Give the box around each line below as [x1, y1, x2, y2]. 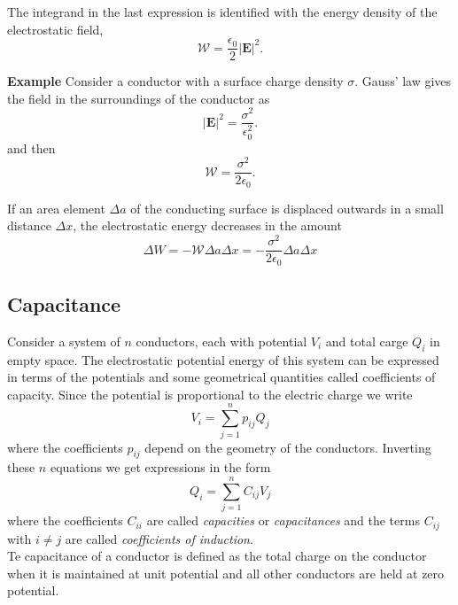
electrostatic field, [7, 19, 104, 38]
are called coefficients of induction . [65, 529, 253, 547]
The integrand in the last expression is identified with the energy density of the [7, 3, 438, 20]
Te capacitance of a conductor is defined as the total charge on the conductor [7, 547, 427, 565]
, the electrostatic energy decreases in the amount [73, 216, 342, 235]
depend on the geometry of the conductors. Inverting [144, 438, 431, 456]
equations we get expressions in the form [50, 458, 271, 477]
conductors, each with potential [136, 331, 307, 350]
